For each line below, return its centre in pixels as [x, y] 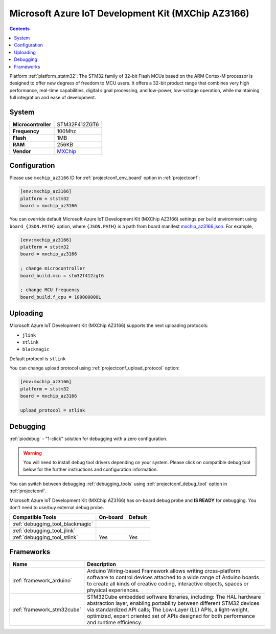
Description [101, 564]
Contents [20, 29]
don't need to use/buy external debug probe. [57, 507]
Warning [32, 453]
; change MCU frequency [50, 290]
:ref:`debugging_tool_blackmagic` [53, 524]
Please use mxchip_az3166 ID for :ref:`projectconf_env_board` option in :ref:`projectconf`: [105, 178]
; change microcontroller [53, 268]
